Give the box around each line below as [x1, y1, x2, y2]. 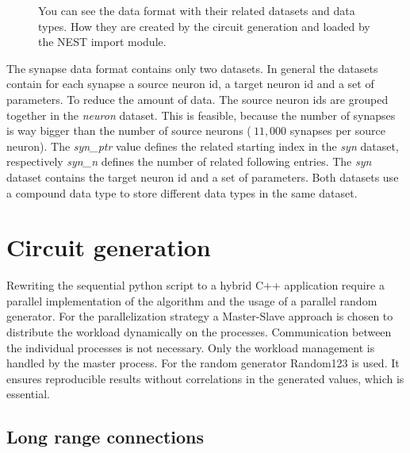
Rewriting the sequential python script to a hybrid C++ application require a [6, 277, 385, 294]
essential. [6, 386, 50, 402]
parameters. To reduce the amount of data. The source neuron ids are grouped [6, 90, 389, 107]
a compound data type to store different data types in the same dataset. [6, 184, 358, 201]
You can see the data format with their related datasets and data [38, 2, 355, 18]
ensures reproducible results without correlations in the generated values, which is [6, 370, 404, 386]
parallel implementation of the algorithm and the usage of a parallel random [6, 292, 377, 309]
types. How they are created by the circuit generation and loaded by [38, 17, 370, 34]
